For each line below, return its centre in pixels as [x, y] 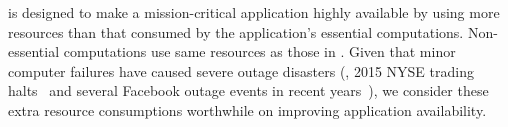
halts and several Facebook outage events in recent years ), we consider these [248, 90]
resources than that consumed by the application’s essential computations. [236, 31]
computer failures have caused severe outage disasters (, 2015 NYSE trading [241, 70]
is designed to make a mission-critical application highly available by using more [254, 12]
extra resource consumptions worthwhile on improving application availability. [247, 109]
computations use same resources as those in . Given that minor [259, 51]
